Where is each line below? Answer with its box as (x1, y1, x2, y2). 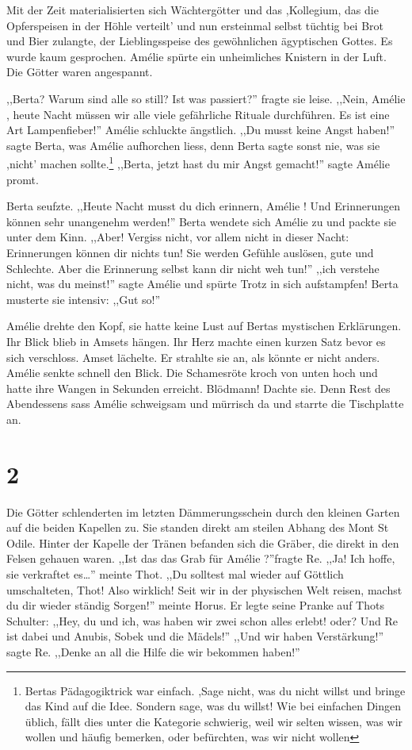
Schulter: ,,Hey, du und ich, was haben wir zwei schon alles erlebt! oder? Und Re (6, 612, 399, 629)
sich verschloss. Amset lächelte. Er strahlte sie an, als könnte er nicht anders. (6, 348, 380, 365)
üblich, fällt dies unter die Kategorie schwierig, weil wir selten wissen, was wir (25, 713, 403, 729)
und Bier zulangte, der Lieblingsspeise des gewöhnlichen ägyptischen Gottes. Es (6, 33, 393, 49)
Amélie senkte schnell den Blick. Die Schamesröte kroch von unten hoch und (6, 364, 378, 381)
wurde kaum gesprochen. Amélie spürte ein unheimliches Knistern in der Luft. (6, 48, 387, 64)
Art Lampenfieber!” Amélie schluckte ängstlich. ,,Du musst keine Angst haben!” (6, 121, 395, 138)
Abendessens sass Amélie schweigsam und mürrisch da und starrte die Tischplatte (6, 395, 404, 412)
